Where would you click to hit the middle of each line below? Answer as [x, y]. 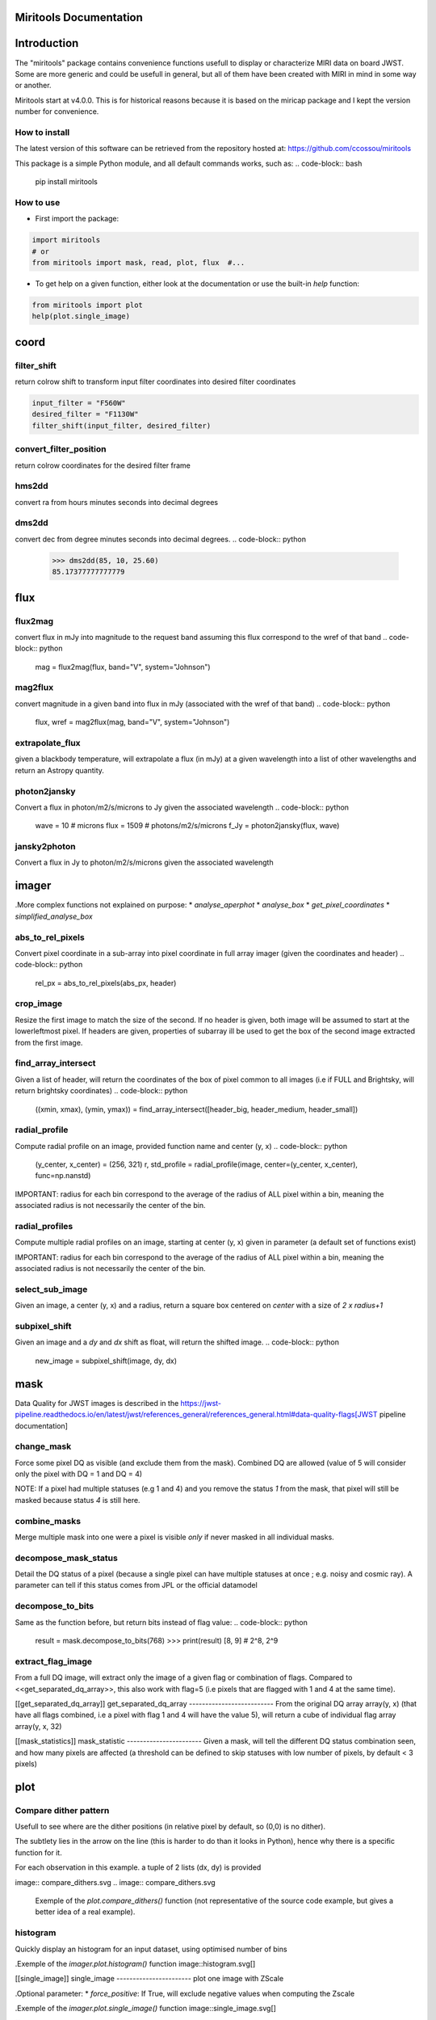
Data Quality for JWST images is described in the [97, 1403]
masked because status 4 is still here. [78, 1500]
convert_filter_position [61, 449]
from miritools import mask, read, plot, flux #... [138, 262]
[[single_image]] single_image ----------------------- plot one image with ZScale [149, 1979]
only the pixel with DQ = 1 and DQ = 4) [79, 1474]
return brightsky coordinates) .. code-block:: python [101, 1091]
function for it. [38, 1852]
